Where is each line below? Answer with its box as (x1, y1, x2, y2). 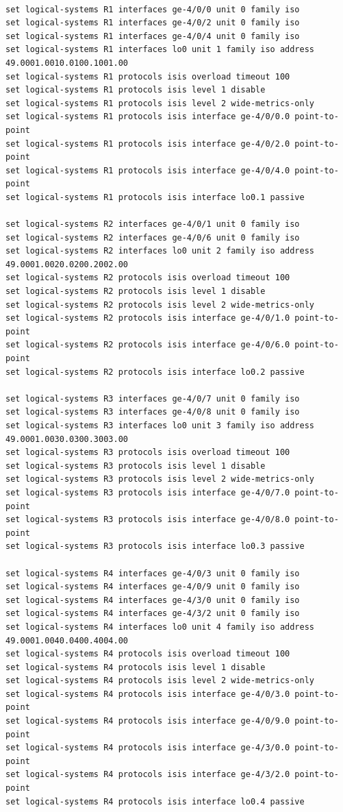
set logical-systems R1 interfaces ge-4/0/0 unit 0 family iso (5, 4, 300, 14)
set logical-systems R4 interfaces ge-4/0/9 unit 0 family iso (5, 582, 300, 592)
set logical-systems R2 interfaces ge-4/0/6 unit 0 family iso (5, 232, 300, 243)
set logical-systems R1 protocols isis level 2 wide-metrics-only (5, 98, 315, 108)
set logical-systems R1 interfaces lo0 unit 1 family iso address (5, 45, 315, 55)
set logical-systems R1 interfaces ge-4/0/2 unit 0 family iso (5, 18, 300, 28)
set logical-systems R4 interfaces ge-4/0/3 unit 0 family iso (5, 568, 300, 578)
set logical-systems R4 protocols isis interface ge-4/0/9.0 (5, 716, 290, 726)
